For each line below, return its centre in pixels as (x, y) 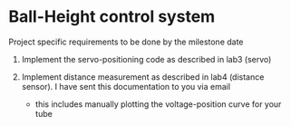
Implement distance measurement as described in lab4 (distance (143, 77)
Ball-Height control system (112, 17)
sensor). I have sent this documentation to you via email (126, 86)
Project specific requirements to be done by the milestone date (126, 42)
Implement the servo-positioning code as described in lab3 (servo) (146, 59)
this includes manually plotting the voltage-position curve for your (158, 104)
